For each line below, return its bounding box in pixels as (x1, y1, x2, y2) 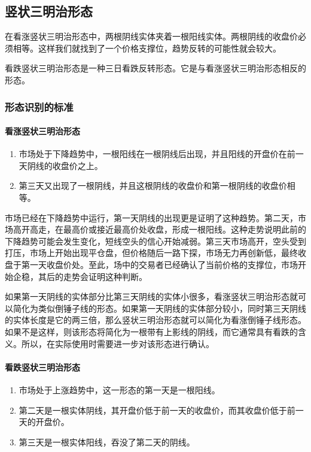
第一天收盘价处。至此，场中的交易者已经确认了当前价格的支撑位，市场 (21, 258, 298, 270)
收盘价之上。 (52, 159, 103, 171)
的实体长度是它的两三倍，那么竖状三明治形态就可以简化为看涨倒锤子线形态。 (5, 314, 306, 326)
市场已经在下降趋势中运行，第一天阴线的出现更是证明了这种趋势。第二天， (5, 211, 298, 224)
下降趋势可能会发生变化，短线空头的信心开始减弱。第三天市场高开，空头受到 (5, 234, 306, 247)
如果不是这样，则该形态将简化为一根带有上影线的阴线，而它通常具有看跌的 (5, 325, 298, 338)
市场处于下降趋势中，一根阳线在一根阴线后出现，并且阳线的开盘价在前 (19, 147, 295, 160)
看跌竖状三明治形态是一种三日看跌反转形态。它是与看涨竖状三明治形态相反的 (5, 62, 306, 74)
